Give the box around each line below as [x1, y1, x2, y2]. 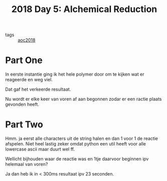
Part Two [5, 119, 44, 130]
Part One [5, 55, 43, 66]
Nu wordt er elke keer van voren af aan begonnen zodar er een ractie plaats [5, 96, 162, 102]
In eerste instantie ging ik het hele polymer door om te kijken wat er [5, 71, 144, 77]
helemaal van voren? [5, 161, 48, 167]
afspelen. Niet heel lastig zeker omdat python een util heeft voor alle [5, 141, 146, 147]
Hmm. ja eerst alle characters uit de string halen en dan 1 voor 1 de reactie [5, 135, 158, 141]
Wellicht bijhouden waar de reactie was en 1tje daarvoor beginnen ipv [5, 156, 149, 162]
